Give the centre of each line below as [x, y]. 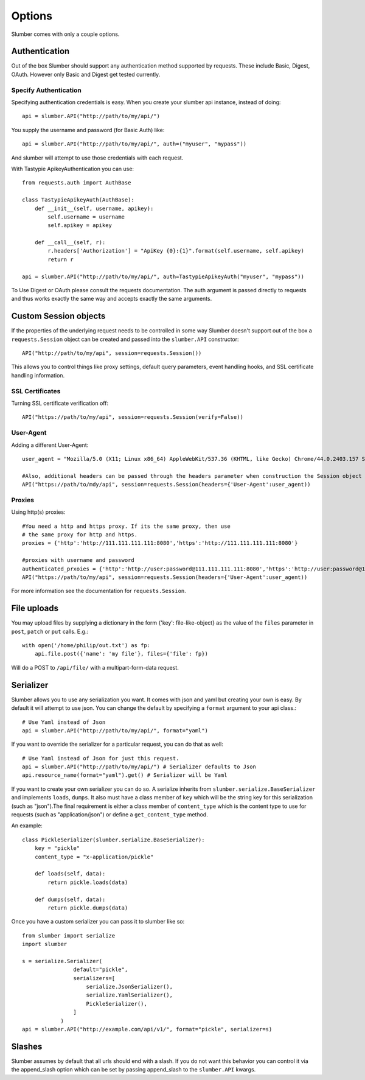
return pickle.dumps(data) [88, 908]
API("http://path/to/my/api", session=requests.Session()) [112, 353]
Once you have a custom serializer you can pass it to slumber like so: [98, 922]
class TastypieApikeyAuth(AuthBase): [78, 200]
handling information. [38, 375]
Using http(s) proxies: [38, 512]
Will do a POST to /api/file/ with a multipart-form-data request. [95, 667]
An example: [27, 826]
